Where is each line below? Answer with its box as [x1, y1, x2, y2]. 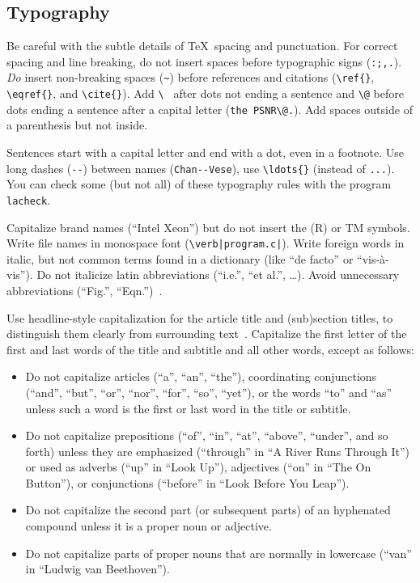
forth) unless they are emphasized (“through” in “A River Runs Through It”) [25, 442, 409, 459]
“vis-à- [357, 250, 389, 267]
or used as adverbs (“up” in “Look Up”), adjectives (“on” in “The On [25, 458, 371, 475]
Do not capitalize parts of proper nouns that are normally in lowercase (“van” [25, 544, 412, 561]
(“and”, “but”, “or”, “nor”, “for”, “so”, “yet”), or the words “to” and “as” [25, 383, 392, 400]
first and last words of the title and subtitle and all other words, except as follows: [6, 340, 414, 357]
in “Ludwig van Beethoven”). [25, 560, 170, 577]
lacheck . [6, 191, 51, 208]
